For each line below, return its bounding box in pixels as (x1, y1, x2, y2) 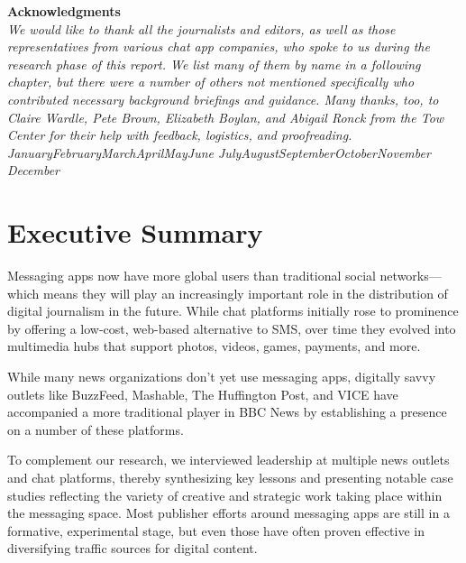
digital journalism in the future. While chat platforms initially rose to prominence (7, 301, 459, 320)
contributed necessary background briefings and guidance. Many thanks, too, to (7, 89, 439, 108)
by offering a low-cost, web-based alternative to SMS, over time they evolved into (7, 318, 456, 337)
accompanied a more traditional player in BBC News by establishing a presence (7, 402, 447, 421)
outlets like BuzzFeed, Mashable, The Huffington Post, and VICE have (7, 384, 398, 403)
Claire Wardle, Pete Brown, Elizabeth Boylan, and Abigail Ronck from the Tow (7, 107, 444, 126)
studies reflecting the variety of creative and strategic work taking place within (7, 485, 443, 504)
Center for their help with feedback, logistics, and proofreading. (7, 125, 352, 144)
